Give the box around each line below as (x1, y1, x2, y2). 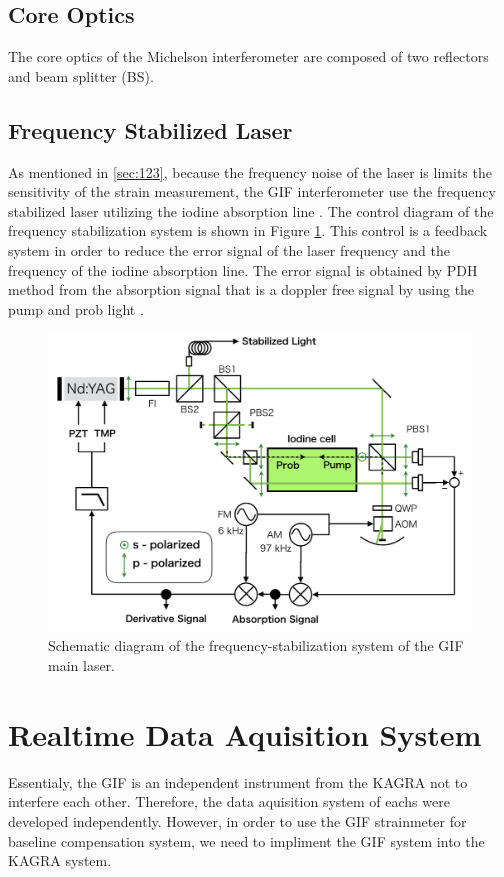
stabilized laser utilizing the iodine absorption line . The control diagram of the (8, 200, 494, 221)
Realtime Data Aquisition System (8, 713, 482, 754)
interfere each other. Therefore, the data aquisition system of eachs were (8, 791, 450, 812)
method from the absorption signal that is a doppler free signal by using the (8, 279, 475, 300)
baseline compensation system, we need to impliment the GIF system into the (8, 830, 485, 851)
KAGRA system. (8, 850, 112, 871)
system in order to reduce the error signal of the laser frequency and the (8, 239, 450, 260)
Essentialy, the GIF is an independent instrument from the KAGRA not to (8, 771, 468, 792)
